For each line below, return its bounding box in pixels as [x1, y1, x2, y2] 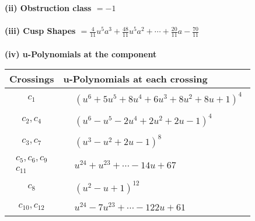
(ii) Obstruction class [5, 2, 92, 13]
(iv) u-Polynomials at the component [5, 47, 157, 60]
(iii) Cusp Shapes [5, 25, 76, 37]
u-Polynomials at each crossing [63, 72, 208, 86]
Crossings [9, 72, 54, 86]
